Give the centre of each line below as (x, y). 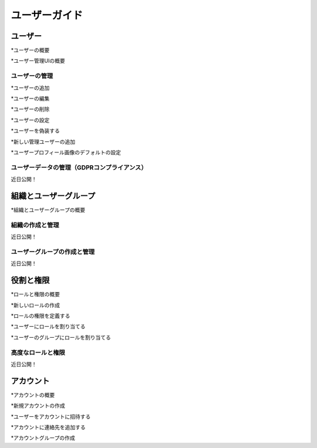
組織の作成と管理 (35, 225)
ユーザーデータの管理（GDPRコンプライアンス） (79, 167)
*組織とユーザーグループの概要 (48, 210)
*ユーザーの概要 (30, 50)
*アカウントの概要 (33, 395)
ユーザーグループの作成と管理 (53, 252)
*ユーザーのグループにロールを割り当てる (61, 337)
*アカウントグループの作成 (43, 438)
